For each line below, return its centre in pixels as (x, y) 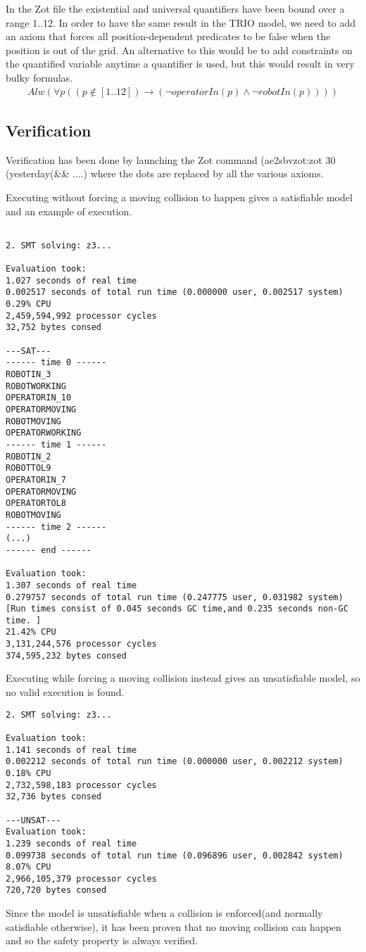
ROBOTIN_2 (29, 456)
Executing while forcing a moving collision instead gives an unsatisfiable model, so (183, 678)
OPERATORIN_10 (39, 398)
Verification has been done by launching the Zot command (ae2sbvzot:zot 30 (171, 159)
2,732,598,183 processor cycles (81, 785)
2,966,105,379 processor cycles (81, 878)
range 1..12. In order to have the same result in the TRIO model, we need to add (181, 22)
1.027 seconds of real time (71, 280)
